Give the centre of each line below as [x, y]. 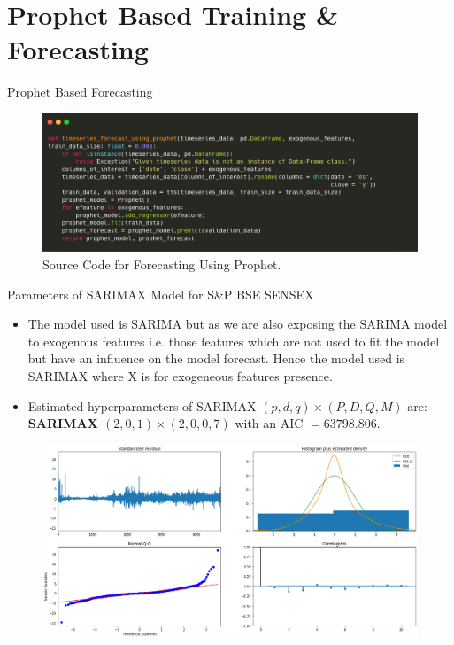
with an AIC [269, 423]
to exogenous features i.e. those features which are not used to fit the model [234, 341]
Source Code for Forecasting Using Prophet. [162, 264]
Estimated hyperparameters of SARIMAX [142, 405]
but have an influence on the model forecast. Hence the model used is [216, 358]
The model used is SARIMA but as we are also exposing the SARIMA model [238, 324]
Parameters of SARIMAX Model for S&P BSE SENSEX [161, 294]
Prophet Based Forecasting [80, 92]
